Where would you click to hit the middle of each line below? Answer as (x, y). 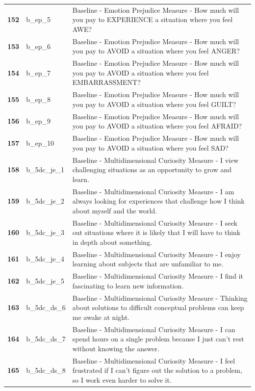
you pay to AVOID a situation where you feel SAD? (150, 147)
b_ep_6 (38, 46)
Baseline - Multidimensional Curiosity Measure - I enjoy (156, 254)
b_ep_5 (38, 19)
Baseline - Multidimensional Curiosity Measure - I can (154, 329)
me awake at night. (101, 317)
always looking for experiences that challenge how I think (158, 201)
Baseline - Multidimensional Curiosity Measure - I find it (158, 276)
